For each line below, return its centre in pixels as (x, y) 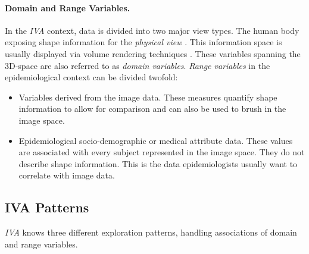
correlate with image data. (67, 175)
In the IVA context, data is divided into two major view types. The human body (152, 30)
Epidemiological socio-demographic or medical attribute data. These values (156, 140)
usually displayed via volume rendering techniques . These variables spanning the (153, 53)
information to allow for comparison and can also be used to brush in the (152, 109)
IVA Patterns (47, 207)
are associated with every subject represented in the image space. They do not (162, 152)
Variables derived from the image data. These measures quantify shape (148, 97)
